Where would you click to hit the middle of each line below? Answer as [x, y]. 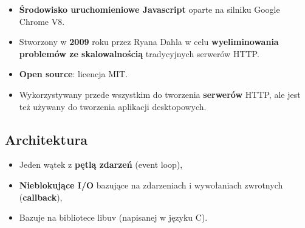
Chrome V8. [42, 21]
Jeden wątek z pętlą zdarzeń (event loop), [101, 164]
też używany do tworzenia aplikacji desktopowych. [113, 106]
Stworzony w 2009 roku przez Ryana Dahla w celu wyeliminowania [149, 42]
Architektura [46, 139]
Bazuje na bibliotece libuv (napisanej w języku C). [113, 217]
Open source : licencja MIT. [74, 74]
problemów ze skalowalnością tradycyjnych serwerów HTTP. [139, 53]
